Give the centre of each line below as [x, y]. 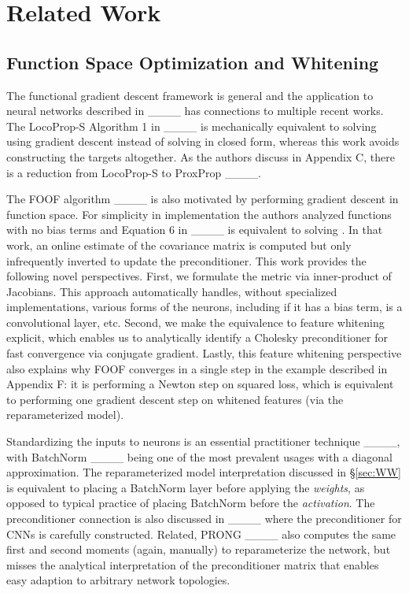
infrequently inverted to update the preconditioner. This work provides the [186, 260]
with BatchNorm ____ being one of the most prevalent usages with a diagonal [199, 456]
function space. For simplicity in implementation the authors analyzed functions [199, 214]
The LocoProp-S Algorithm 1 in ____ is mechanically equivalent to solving [192, 126]
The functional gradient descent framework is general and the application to [190, 95]
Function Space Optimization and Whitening [193, 62]
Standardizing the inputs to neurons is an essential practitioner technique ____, [203, 441]
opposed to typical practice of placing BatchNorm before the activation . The [191, 503]
